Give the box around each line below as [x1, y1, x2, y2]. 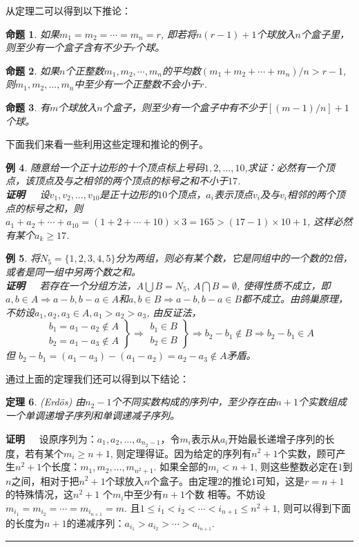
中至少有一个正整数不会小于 [74, 77, 200, 91]
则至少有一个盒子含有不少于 [6, 40, 131, 55]
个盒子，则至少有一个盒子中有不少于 [102, 99, 267, 114]
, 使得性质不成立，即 [237, 278, 331, 292]
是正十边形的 [99, 186, 158, 201]
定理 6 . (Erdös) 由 [6, 394, 86, 409]
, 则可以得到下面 [277, 500, 351, 515]
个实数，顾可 [278, 445, 336, 460]
